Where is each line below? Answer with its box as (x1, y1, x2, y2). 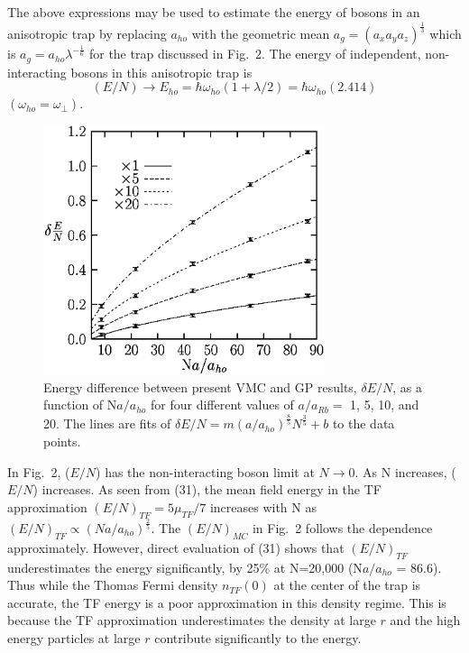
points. (43, 432, 81, 451)
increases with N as (209, 497, 317, 516)
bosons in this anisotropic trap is (70, 62, 253, 81)
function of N (43, 395, 117, 414)
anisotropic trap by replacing (7, 23, 167, 42)
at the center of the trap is (273, 575, 421, 594)
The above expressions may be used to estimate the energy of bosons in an (7, 3, 420, 21)
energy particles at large (7, 628, 141, 647)
